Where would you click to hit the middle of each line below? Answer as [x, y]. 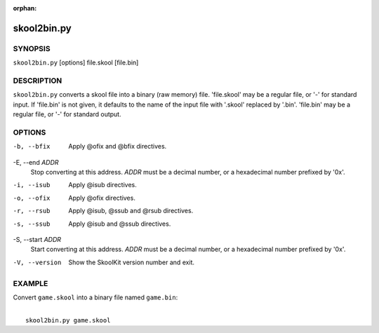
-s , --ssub [32, 224]
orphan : [25, 8]
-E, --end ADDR [36, 162]
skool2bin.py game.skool [68, 320]
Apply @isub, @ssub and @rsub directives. [131, 211]
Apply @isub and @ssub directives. [120, 224]
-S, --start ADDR [37, 239]
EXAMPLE [31, 283]
